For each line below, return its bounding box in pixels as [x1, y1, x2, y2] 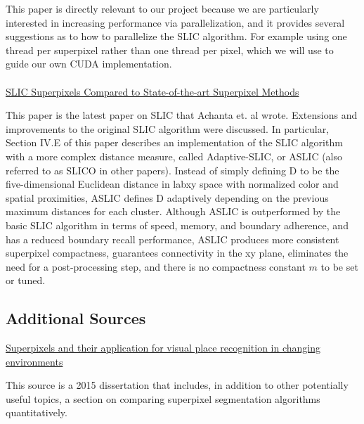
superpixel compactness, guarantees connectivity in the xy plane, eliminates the [6, 245, 349, 260]
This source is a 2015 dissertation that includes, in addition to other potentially [6, 378, 349, 392]
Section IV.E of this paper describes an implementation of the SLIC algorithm [6, 135, 343, 150]
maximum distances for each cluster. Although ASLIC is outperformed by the [6, 204, 341, 219]
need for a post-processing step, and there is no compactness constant [6, 259, 306, 274]
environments [6, 354, 63, 368]
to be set [320, 259, 358, 274]
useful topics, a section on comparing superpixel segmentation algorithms [6, 391, 320, 406]
